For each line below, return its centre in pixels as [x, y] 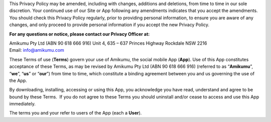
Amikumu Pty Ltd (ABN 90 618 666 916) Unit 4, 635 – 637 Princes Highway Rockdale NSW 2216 [108, 43]
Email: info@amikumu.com [37, 50]
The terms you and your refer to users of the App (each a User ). [76, 113]
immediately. [23, 104]
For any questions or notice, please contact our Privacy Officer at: [80, 34]
